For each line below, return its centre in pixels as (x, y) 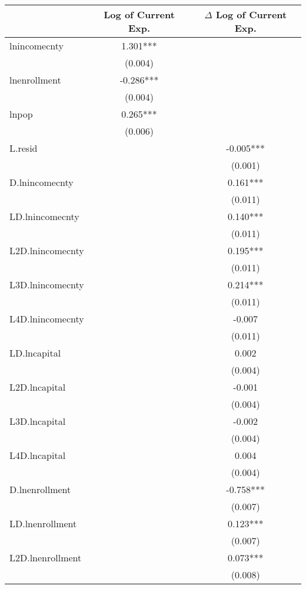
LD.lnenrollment (43, 523)
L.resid (24, 148)
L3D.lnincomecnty (47, 284)
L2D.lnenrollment (46, 558)
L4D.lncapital (38, 455)
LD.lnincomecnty (44, 216)
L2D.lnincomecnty (47, 250)
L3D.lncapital (38, 421)
